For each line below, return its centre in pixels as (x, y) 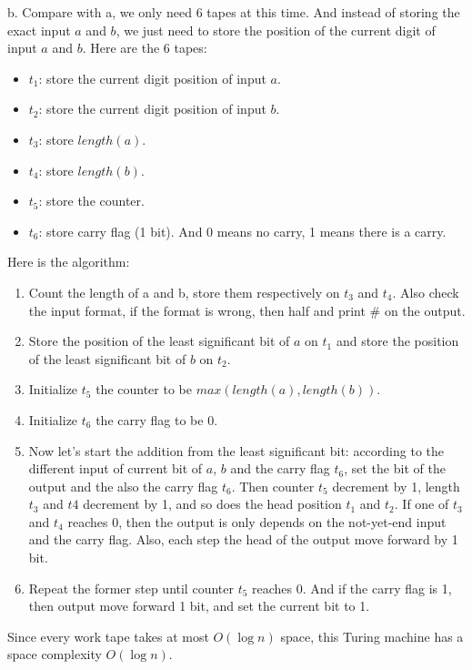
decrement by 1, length (396, 486)
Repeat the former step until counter (131, 588)
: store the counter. (91, 201)
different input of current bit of (115, 468)
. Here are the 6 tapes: (145, 48)
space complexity (55, 654)
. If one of (422, 504)
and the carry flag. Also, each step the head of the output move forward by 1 (243, 539)
